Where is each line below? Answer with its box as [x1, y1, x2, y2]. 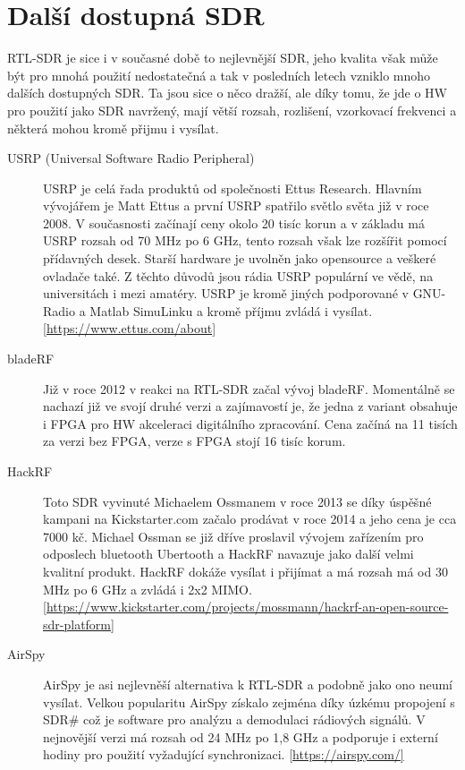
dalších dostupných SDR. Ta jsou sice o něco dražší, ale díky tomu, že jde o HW [7, 83, 447, 102]
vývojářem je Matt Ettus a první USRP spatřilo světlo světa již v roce [43, 196, 429, 215]
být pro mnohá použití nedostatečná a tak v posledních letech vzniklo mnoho [7, 65, 431, 84]
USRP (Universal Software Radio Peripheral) [7, 149, 255, 167]
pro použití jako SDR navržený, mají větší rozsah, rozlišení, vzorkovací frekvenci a [7, 100, 457, 119]
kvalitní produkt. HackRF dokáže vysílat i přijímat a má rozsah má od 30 [43, 561, 448, 580]
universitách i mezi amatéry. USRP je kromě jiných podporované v [43, 284, 409, 303]
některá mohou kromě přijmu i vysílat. [7, 118, 219, 137]
